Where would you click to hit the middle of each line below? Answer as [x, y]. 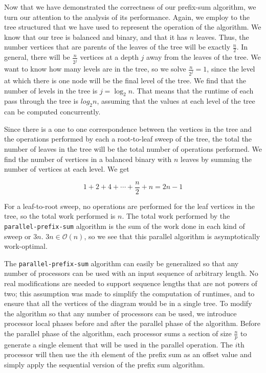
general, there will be [37, 57]
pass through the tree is [41, 101]
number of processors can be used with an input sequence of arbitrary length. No [131, 273]
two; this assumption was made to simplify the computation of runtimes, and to [129, 293]
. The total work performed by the [176, 216]
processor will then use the [46, 354]
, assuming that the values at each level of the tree [176, 101]
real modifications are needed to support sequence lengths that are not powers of [131, 283]
